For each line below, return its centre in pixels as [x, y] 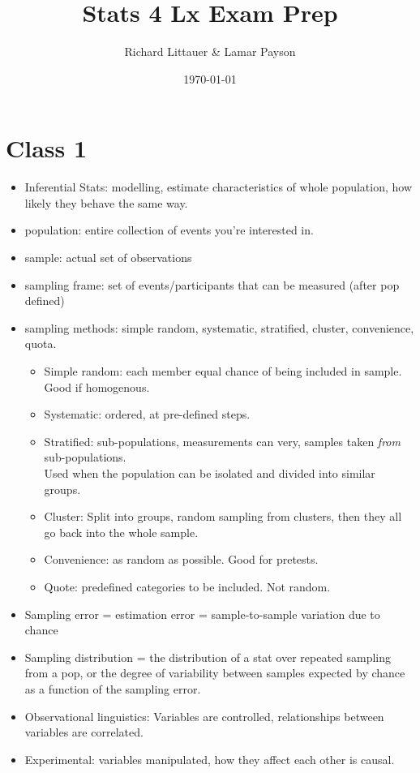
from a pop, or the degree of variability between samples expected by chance [215, 673]
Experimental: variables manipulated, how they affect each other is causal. [210, 759]
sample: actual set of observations [108, 258]
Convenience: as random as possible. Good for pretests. [181, 559]
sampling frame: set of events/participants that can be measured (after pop [212, 284]
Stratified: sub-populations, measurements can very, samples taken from [222, 441]
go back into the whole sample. [121, 532]
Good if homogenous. [97, 386]
